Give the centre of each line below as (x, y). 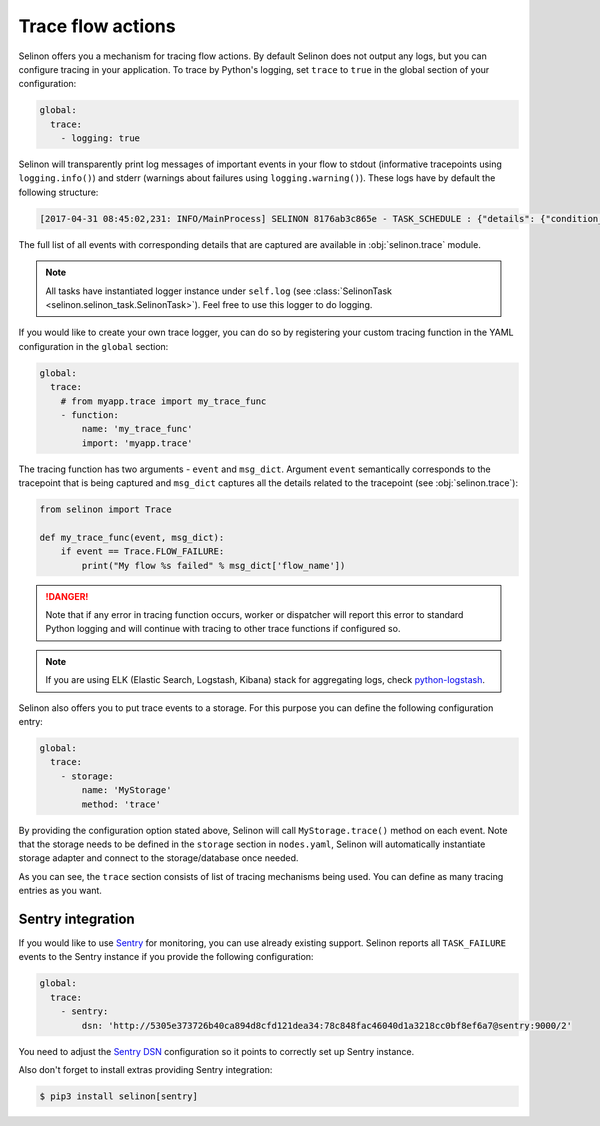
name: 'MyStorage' (126, 790)
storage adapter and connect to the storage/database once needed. (158, 858)
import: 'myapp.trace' (137, 443)
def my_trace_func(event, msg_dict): (132, 537)
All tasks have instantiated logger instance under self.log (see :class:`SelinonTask (219, 291)
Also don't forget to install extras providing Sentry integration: (145, 1069)
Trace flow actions (97, 26)
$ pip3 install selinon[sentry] (119, 1096)
